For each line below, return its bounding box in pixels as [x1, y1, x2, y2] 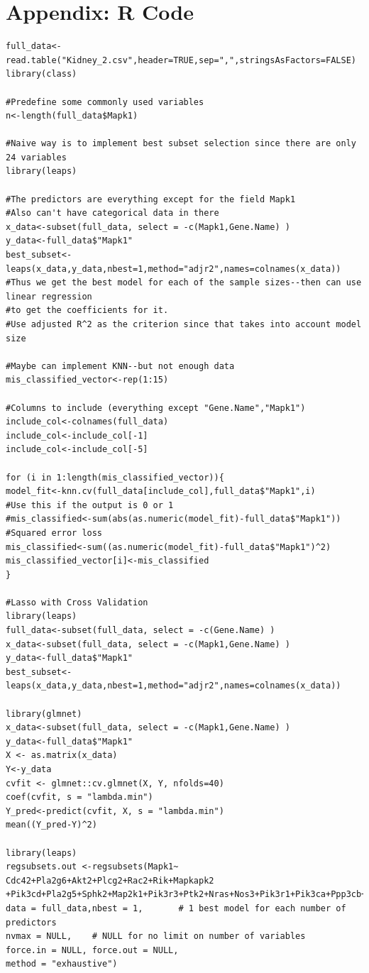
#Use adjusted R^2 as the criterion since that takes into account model [6, 319, 362, 329]
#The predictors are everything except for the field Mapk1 [6, 194, 296, 204]
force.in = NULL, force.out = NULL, [6, 945, 179, 955]
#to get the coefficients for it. [6, 305, 169, 316]
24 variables [6, 152, 67, 163]
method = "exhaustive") [6, 959, 118, 969]
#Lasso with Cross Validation [6, 597, 148, 608]
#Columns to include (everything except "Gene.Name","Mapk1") [6, 402, 306, 413]
